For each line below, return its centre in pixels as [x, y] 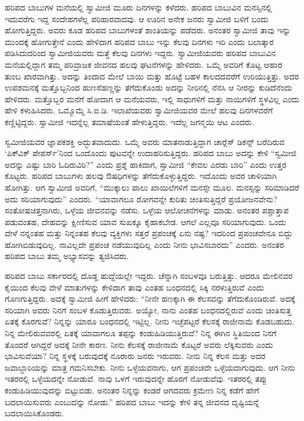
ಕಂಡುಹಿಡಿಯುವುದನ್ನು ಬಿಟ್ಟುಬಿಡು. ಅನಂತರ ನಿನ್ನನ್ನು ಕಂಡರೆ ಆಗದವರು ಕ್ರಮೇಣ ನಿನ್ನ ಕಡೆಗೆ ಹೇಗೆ [132, 390]
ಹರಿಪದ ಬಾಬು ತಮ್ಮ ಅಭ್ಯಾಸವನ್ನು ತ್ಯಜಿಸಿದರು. [67, 256]
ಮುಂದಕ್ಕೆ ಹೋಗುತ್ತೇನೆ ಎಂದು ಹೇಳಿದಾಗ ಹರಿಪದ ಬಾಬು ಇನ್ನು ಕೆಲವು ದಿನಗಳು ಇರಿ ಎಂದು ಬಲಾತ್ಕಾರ [139, 41]
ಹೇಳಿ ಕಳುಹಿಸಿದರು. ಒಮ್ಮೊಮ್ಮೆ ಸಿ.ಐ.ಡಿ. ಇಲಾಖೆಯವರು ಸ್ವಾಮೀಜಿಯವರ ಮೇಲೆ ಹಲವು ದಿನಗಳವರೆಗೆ [139, 110]
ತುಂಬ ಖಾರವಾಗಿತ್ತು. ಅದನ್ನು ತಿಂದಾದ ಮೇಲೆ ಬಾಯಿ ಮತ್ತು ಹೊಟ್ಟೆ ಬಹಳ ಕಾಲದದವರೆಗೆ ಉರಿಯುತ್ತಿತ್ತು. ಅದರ [152, 76]
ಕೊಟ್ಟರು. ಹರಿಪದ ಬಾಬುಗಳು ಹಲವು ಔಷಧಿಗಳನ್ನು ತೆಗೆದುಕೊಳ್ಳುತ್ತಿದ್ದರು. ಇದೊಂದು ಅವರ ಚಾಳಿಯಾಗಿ [141, 176]
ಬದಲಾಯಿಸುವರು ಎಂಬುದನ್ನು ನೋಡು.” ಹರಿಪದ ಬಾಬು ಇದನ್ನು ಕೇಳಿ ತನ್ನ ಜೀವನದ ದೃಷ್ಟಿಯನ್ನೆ [132, 401]
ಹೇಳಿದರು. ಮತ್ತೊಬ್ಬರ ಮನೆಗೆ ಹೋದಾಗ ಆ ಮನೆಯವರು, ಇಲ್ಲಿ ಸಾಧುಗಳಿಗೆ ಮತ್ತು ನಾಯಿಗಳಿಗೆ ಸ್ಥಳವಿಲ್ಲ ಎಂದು [152, 99]
